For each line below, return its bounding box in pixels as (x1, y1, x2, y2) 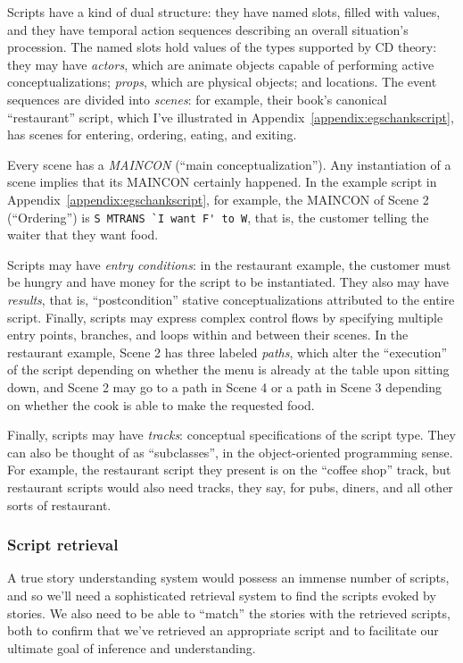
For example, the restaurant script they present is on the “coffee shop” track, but (7, 460, 451, 479)
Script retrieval (7, 533, 119, 556)
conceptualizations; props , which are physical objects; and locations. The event (7, 72, 437, 91)
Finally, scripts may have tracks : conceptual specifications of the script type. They (7, 425, 456, 444)
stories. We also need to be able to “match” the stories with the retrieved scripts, (7, 603, 451, 622)
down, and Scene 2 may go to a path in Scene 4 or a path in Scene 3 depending (7, 377, 442, 396)
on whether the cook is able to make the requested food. (7, 395, 315, 414)
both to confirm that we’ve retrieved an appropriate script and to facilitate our (7, 621, 439, 640)
